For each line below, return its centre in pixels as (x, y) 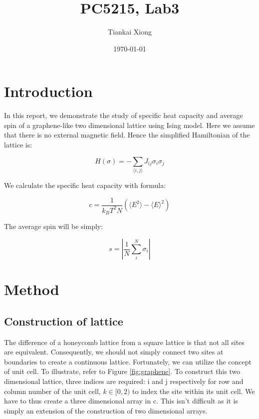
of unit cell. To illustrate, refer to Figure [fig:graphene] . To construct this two (122, 371)
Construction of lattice (64, 321)
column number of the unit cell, (52, 391)
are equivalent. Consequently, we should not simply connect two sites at (114, 352)
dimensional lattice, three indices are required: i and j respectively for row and (124, 381)
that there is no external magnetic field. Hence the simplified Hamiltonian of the (127, 135)
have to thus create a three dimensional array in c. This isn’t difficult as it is (121, 401)
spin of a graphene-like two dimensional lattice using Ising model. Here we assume (129, 125)
